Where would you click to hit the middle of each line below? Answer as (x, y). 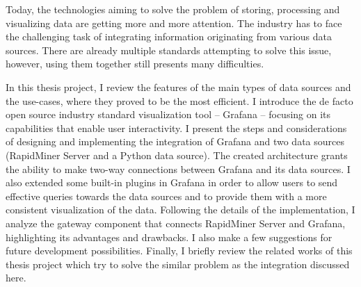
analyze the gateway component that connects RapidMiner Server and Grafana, (176, 223)
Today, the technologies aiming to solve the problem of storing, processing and (173, 9)
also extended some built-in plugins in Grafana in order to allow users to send (172, 182)
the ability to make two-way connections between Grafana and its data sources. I (178, 169)
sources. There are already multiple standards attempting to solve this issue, (169, 50)
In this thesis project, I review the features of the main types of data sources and (178, 87)
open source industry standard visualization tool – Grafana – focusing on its (168, 114)
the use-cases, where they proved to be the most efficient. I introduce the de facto (179, 100)
